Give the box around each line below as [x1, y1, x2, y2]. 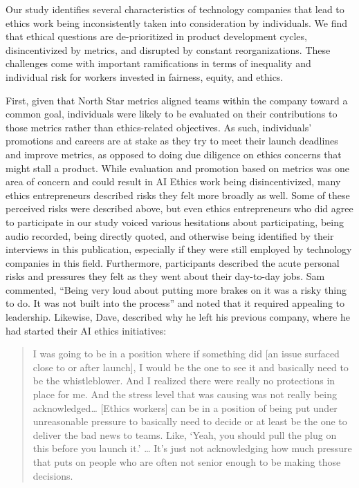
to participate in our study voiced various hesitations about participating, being [6, 214, 344, 229]
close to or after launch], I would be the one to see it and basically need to [33, 359, 349, 374]
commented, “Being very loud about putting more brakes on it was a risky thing [6, 282, 347, 297]
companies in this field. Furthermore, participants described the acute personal [6, 255, 340, 270]
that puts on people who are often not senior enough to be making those [33, 455, 341, 469]
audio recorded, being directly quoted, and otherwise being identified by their [6, 228, 334, 243]
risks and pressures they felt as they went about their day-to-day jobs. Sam [6, 269, 325, 283]
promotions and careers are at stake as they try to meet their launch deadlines [6, 133, 338, 148]
